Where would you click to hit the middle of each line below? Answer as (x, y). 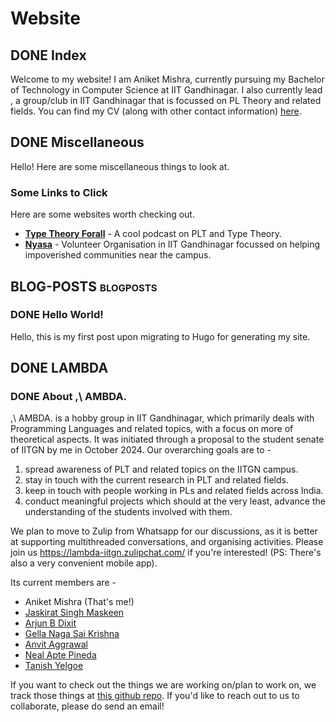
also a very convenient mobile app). (84, 563)
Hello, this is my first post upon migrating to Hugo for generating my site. (160, 336)
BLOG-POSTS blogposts (84, 286)
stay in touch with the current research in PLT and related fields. (156, 480)
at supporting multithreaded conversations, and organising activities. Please (167, 542)
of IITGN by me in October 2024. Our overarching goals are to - (141, 450)
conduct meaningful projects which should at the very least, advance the (175, 501)
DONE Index (48, 55)
